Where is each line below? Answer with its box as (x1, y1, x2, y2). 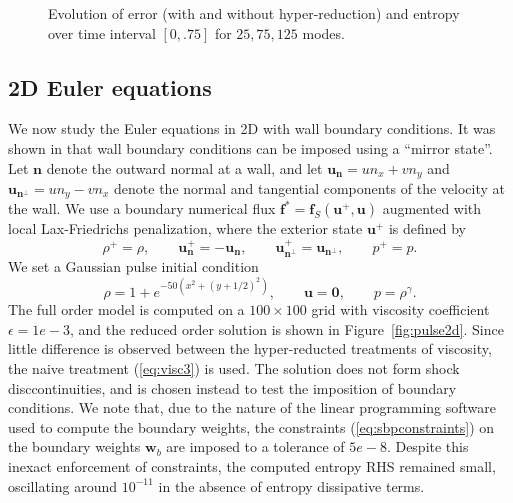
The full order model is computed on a (8, 299, 245, 320)
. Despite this (386, 436, 469, 457)
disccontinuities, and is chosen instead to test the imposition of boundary (8, 377, 457, 398)
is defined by (388, 218, 467, 239)
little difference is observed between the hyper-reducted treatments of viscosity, (8, 338, 492, 359)
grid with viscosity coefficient (311, 299, 490, 320)
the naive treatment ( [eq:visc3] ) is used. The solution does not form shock (8, 358, 460, 379)
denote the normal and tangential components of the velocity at (114, 178, 506, 199)
